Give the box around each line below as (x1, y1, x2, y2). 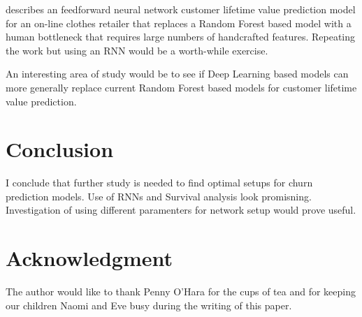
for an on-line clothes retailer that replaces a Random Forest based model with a (6, 15, 352, 30)
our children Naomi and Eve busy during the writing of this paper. (6, 297, 292, 312)
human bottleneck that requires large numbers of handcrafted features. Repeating (6, 29, 356, 44)
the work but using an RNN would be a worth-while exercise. (6, 43, 268, 57)
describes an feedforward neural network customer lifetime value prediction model (6, 2, 356, 16)
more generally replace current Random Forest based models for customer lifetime (6, 80, 357, 94)
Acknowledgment (6, 244, 173, 272)
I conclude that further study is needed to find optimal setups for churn (6, 175, 313, 190)
